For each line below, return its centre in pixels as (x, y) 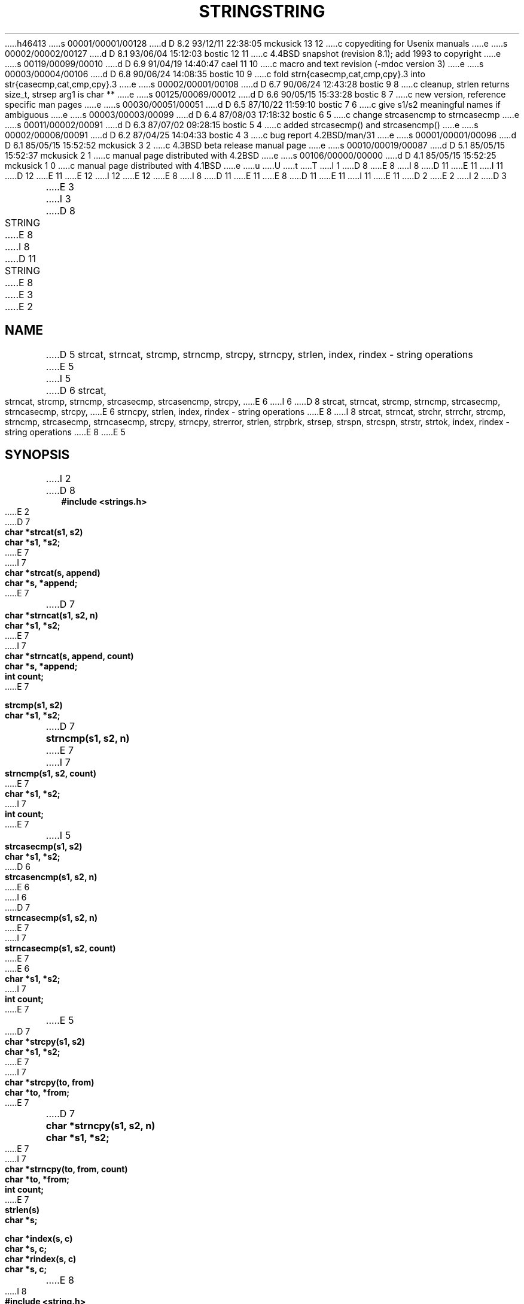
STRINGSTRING (262, 11)
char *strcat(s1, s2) (44, 532)
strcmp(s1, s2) (34, 705)
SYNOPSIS (37, 455)
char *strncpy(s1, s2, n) (100, 1126)
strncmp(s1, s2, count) (51, 774)
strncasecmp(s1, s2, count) (60, 948)
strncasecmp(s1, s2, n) (51, 918)
